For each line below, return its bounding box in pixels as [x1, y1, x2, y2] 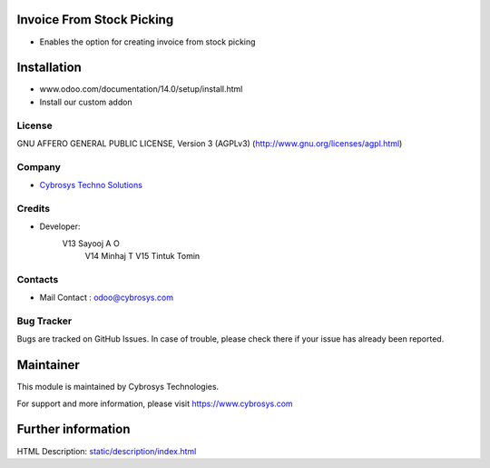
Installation [16, 60, 82, 75]
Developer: [39, 221, 81, 232]
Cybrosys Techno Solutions [39, 180, 142, 191]
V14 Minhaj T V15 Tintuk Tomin [84, 251, 201, 262]
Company [16, 160, 61, 173]
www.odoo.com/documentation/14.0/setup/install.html [39, 84, 243, 95]
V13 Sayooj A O [62, 237, 120, 249]
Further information [16, 422, 131, 437]
